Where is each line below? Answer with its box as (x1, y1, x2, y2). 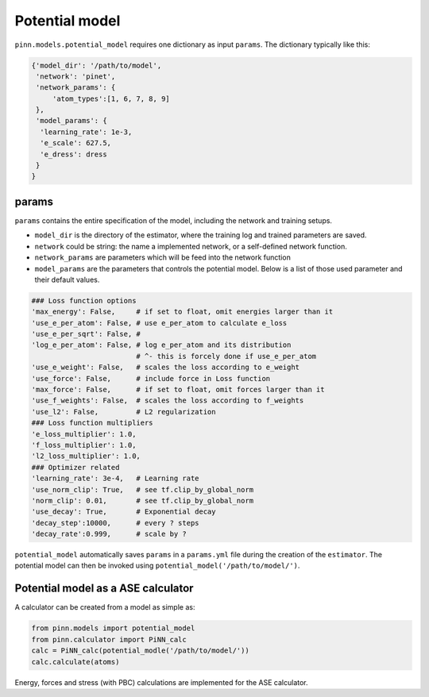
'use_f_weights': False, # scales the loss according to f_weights (31, 396, 304, 405)
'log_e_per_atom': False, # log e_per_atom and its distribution (31, 341, 292, 349)
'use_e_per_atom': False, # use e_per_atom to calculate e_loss (31, 318, 288, 327)
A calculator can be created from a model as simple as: (14, 603, 195, 612)
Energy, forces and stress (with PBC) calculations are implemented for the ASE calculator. (14, 677, 309, 687)
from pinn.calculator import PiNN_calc (31, 635, 187, 644)
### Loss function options (31, 296, 137, 305)
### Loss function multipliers (31, 418, 154, 428)
